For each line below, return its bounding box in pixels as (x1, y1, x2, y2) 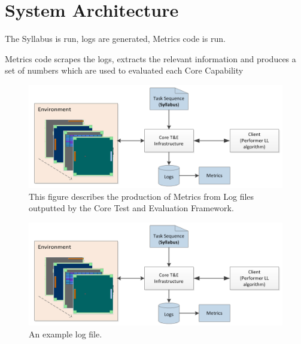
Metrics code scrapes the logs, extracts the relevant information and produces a (5, 52, 296, 65)
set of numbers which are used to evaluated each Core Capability (5, 64, 244, 77)
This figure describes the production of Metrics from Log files (29, 190, 254, 202)
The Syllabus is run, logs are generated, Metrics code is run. (5, 32, 226, 45)
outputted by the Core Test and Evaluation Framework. (29, 202, 234, 214)
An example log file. (29, 327, 102, 340)
